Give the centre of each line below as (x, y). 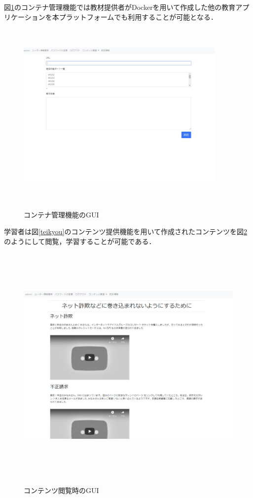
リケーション (25, 17)
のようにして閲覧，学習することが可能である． (80, 241)
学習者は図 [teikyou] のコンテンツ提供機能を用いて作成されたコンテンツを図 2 (126, 231)
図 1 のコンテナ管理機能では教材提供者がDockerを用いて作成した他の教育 (120, 7)
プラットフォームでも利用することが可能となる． (138, 17)
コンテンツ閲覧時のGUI (61, 490)
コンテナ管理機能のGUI (61, 215)
